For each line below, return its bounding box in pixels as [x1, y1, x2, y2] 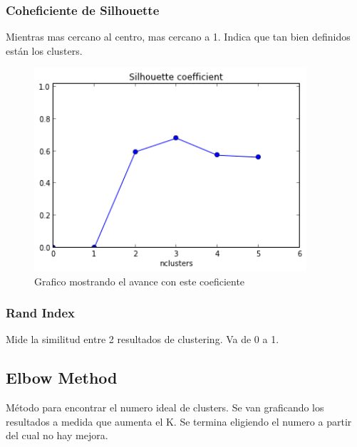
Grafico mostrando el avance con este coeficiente [34, 273, 245, 288]
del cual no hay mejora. [6, 428, 108, 443]
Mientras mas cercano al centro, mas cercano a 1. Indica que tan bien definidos [6, 29, 351, 44]
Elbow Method [6, 367, 118, 389]
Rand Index [6, 304, 76, 322]
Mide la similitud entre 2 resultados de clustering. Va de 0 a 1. [6, 332, 279, 347]
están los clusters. [6, 43, 83, 58]
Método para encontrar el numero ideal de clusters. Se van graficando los [6, 400, 324, 415]
